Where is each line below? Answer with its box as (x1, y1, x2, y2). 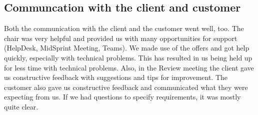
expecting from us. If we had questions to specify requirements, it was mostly (4, 91, 241, 102)
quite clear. (4, 101, 38, 111)
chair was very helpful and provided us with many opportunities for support (4, 32, 237, 43)
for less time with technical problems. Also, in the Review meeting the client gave (4, 62, 254, 72)
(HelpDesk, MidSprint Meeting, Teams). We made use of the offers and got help (4, 42, 249, 53)
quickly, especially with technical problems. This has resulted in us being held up (4, 52, 252, 62)
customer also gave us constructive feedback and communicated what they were (4, 81, 248, 92)
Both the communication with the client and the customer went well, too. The (4, 23, 244, 33)
